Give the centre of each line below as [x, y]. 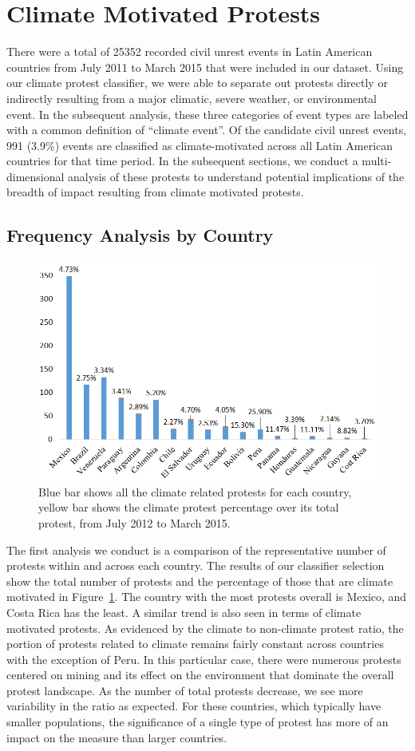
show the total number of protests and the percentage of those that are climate [200, 581]
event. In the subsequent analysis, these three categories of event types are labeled [207, 114]
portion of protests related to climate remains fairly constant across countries [195, 644]
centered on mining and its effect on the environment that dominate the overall [200, 675]
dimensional [36, 176]
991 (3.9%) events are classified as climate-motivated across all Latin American [200, 145]
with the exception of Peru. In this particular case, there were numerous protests [204, 659]
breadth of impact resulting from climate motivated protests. [155, 192]
